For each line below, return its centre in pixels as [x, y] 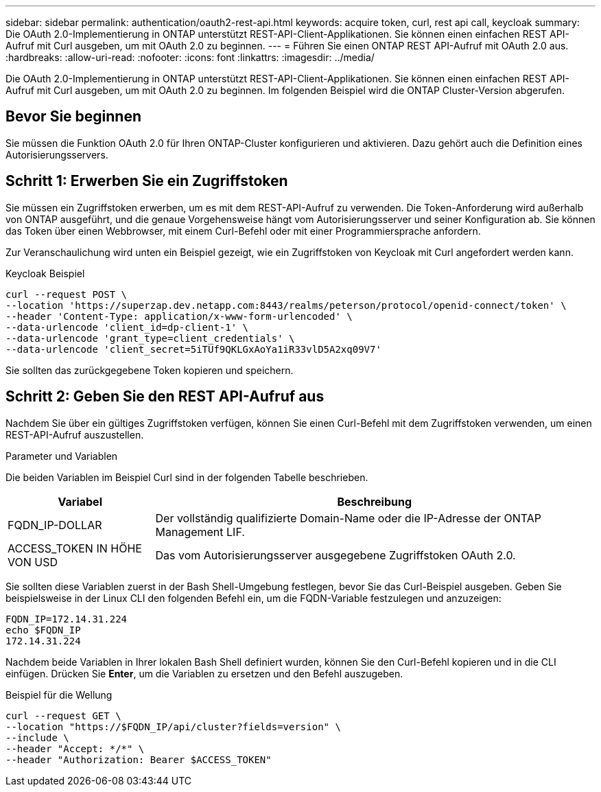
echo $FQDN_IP [43, 630]
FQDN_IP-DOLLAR [55, 525]
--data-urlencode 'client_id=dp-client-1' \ [127, 327]
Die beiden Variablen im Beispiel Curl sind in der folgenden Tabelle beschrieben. [187, 477]
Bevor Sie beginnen [74, 117]
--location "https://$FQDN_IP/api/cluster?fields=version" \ [173, 726]
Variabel [80, 501]
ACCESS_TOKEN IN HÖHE [75, 548]
